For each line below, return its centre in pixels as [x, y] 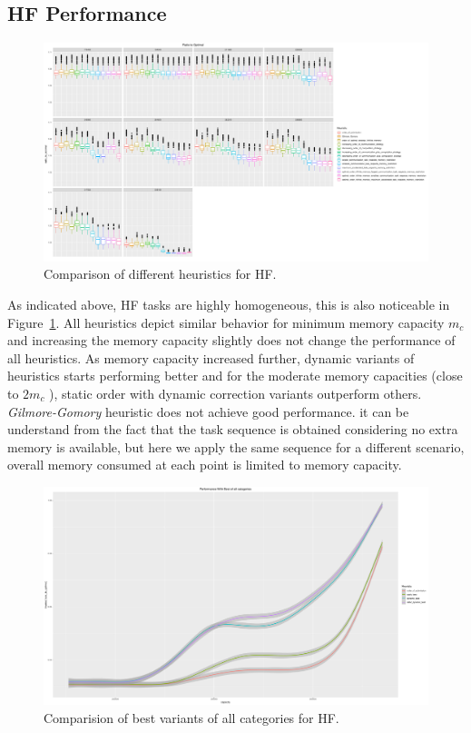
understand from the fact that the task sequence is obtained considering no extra [233, 429]
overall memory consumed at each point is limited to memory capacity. [205, 465]
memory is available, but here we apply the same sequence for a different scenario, [236, 446]
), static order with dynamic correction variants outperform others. [235, 393]
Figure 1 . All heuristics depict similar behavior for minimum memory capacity [226, 322]
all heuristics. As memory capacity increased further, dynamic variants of [211, 357]
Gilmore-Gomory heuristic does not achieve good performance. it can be [208, 411]
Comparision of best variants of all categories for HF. [191, 718]
